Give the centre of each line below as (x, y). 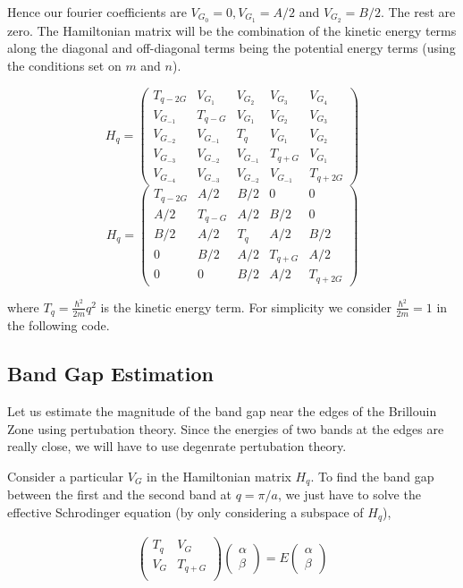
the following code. (59, 325)
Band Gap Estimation (110, 374)
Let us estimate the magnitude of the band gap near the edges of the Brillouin (222, 411)
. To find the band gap (372, 476)
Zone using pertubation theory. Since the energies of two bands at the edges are (226, 428)
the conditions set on (64, 66)
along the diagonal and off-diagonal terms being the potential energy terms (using (231, 48)
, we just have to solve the (349, 494)
